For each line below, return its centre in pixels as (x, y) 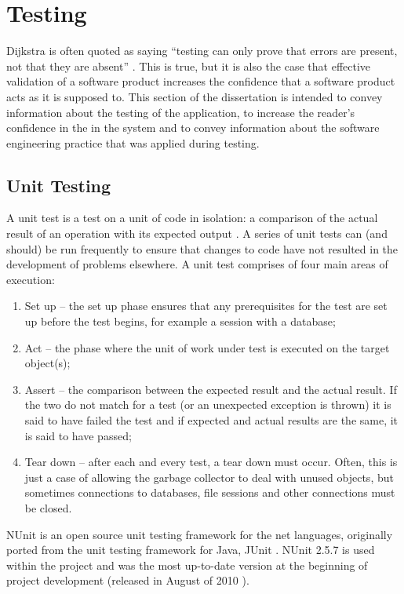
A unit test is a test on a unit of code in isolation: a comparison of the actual (192, 218)
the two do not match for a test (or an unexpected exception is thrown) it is (208, 405)
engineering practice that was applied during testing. (133, 142)
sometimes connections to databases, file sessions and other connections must (210, 492)
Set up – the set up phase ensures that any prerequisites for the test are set (206, 306)
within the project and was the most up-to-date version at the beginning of (187, 565)
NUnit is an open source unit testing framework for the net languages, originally (200, 534)
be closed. (48, 507)
